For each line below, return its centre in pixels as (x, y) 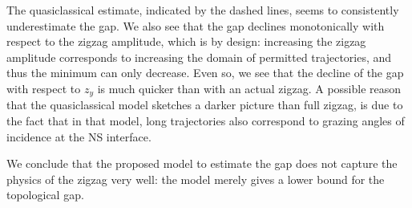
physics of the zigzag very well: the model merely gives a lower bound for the (196, 179)
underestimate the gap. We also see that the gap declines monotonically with (196, 25)
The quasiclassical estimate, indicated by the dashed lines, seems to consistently (203, 10)
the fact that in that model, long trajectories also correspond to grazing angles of (206, 121)
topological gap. (45, 195)
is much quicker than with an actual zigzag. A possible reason (249, 88)
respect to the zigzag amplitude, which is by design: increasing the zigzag (186, 41)
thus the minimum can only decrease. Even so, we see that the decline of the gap (205, 73)
